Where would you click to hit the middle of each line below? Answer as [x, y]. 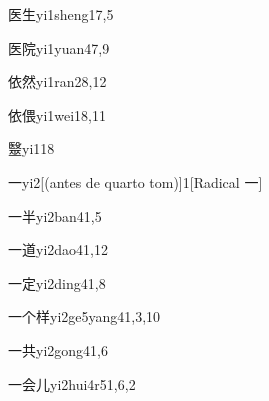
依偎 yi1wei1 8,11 [57, 114]
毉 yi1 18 [31, 148]
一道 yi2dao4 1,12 [58, 249]
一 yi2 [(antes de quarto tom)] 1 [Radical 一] [135, 181]
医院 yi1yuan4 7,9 [59, 47]
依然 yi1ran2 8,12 [57, 81]
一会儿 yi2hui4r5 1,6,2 [72, 383]
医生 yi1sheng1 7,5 [61, 14]
